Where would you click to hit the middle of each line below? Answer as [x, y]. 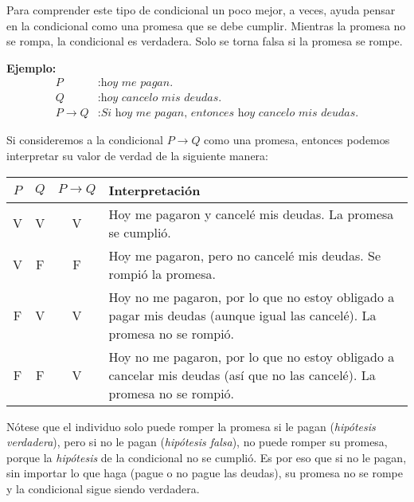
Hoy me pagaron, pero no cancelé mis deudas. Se [245, 255]
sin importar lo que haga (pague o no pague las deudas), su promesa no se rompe [205, 473]
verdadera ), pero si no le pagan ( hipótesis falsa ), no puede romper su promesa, [197, 442]
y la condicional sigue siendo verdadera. [103, 489]
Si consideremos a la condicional [85, 140]
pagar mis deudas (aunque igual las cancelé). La [242, 315]
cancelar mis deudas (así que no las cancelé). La [242, 375]
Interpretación [154, 190]
